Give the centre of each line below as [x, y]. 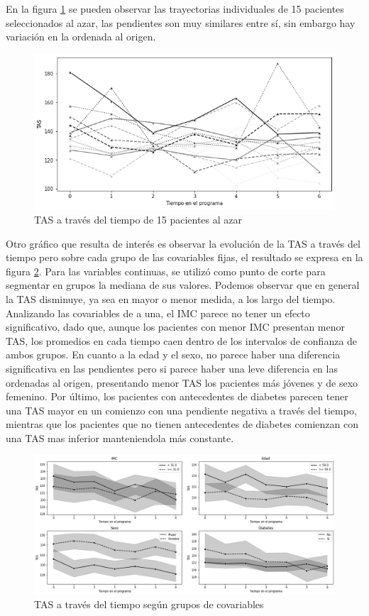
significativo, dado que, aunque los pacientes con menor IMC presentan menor [175, 327]
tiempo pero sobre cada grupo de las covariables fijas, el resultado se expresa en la [184, 257]
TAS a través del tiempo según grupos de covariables [149, 604]
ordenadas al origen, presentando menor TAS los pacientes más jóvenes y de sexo [182, 382]
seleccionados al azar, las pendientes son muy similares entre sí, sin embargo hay [181, 22]
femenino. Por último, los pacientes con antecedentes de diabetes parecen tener [177, 396]
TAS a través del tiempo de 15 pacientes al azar [138, 219]
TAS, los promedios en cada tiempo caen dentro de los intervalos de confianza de [182, 340]
